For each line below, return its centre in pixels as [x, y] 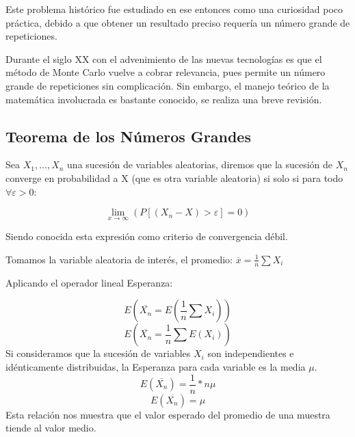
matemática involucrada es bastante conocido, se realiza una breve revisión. [164, 99]
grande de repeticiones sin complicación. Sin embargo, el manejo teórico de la [168, 85]
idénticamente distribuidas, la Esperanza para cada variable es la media [156, 366]
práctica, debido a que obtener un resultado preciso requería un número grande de [178, 22]
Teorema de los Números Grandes [128, 136]
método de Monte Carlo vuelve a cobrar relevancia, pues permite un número [166, 72]
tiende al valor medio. [51, 428]
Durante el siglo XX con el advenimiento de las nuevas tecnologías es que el [164, 58]
